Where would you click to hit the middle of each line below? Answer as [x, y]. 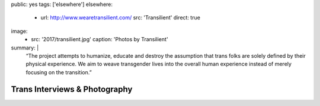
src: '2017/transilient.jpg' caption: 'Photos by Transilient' [100, 39]
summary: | [25, 48]
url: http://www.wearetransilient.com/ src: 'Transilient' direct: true [121, 18]
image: [19, 31]
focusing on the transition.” [59, 72]
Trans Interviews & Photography [72, 89]
